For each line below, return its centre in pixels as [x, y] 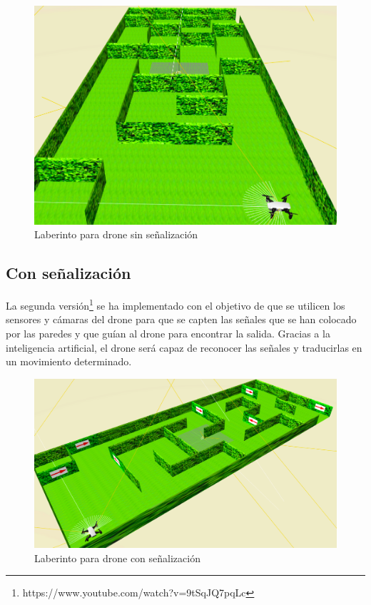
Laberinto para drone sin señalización [116, 234]
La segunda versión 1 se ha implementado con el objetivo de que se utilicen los [176, 304]
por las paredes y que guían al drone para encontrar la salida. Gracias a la [168, 334]
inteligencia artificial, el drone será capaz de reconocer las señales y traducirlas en [184, 347]
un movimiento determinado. [69, 361]
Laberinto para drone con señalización [117, 558]
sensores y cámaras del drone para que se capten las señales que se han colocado [181, 319]
